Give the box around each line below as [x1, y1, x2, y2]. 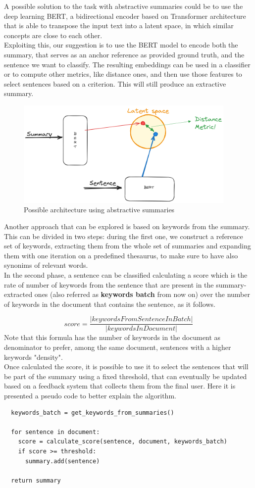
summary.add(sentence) [25, 457, 100, 465]
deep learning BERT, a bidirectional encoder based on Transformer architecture [4, 10, 246, 21]
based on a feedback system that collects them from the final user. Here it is [4, 381, 236, 391]
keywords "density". [4, 351, 63, 362]
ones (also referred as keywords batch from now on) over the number [34, 289, 250, 299]
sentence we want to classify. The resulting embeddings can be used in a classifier [4, 59, 251, 69]
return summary [11, 477, 61, 484]
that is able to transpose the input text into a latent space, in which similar [4, 20, 234, 31]
